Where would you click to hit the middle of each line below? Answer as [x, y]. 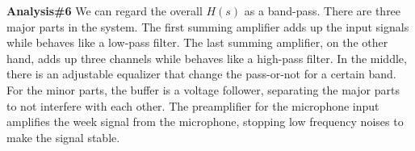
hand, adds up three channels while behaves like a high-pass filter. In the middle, [207, 58]
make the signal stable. [63, 137]
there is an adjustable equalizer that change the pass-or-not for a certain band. [201, 74]
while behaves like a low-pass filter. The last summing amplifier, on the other [197, 42]
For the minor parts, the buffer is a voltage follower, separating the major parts [203, 89]
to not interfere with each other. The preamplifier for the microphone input [193, 105]
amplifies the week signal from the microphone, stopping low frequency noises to [205, 122]
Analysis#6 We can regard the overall [105, 10]
